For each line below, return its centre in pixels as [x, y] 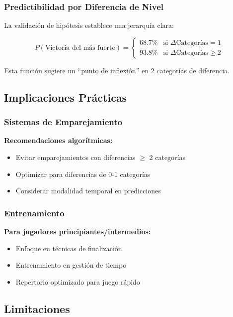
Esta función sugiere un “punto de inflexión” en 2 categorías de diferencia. [117, 70]
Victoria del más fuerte [80, 48]
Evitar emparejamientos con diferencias [76, 157]
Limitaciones [37, 308]
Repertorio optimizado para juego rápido [78, 281]
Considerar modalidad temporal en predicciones [88, 191]
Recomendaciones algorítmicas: [58, 140]
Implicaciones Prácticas [66, 97]
